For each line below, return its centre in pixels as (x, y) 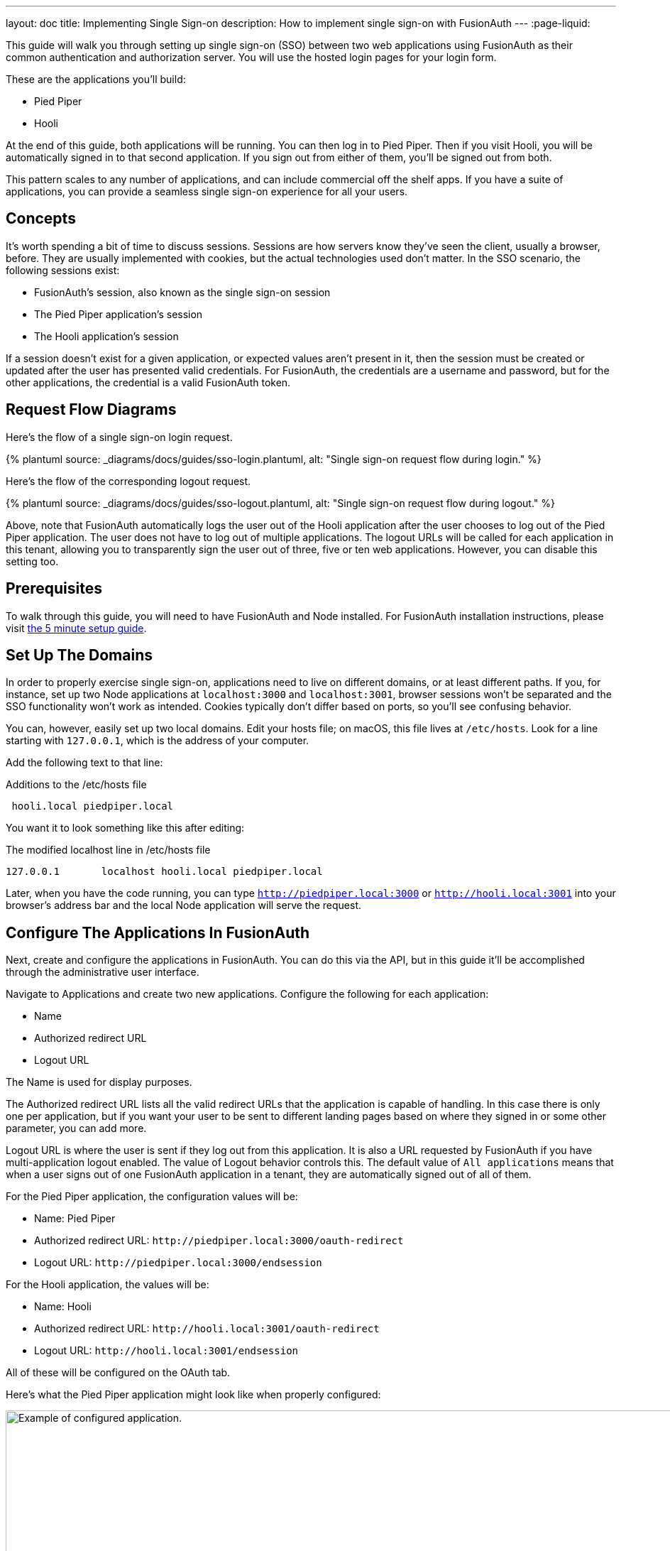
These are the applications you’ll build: (96, 79)
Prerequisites (54, 589)
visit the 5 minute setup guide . (76, 628)
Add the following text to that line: (84, 763)
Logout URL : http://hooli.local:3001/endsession (166, 1351)
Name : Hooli (63, 1307)
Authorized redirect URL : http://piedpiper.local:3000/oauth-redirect (219, 1241)
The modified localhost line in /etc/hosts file (108, 850)
